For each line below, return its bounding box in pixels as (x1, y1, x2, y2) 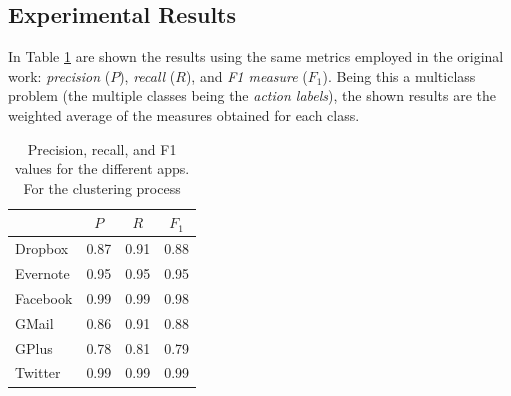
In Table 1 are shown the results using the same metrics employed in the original (8, 46, 504, 67)
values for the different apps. (14, 158, 190, 179)
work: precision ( (8, 65, 111, 86)
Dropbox (15, 238, 69, 259)
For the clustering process (23, 177, 181, 198)
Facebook (15, 287, 73, 308)
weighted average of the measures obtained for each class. (8, 104, 360, 125)
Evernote (15, 263, 70, 284)
